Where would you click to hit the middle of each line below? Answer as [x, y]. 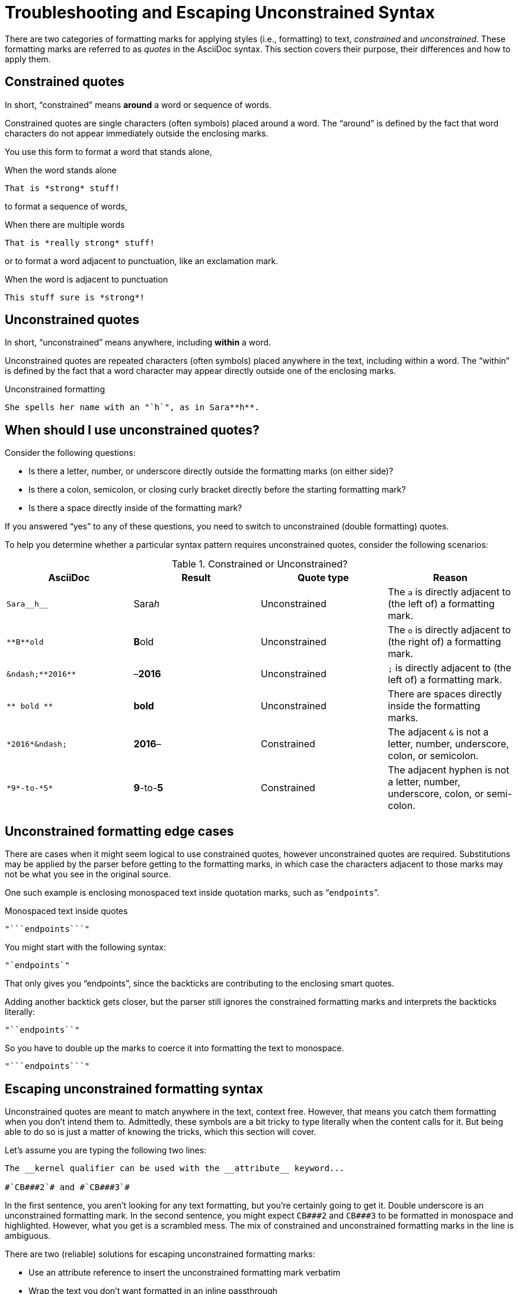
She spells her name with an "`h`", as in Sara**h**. [132, 407]
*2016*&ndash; [37, 744]
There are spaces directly [445, 694]
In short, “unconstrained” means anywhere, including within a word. [138, 342]
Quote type [323, 578]
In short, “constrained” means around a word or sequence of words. [138, 104]
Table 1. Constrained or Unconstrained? [260, 564]
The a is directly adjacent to [449, 592]
